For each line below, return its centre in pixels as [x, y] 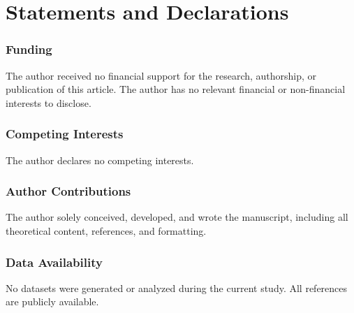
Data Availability [54, 262]
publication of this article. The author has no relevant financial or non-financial [176, 89]
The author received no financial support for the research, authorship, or [161, 75]
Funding [29, 49]
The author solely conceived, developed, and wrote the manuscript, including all [177, 217]
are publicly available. [52, 301]
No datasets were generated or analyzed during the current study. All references [177, 287]
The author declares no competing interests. [100, 160]
